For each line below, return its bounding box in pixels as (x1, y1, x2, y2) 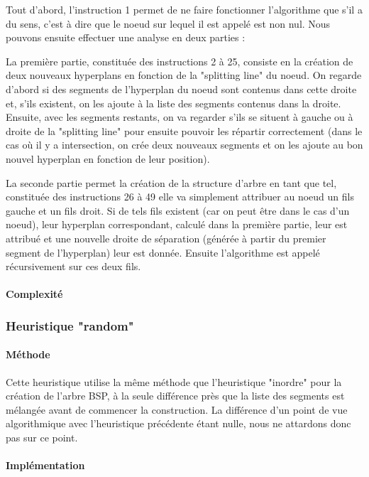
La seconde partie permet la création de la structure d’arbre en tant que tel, (6, 175, 337, 190)
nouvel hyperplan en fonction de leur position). (6, 151, 210, 166)
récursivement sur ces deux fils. (6, 259, 141, 274)
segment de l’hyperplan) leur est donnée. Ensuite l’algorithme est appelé (6, 245, 320, 259)
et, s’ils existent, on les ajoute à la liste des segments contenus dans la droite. (6, 95, 341, 110)
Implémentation (6, 458, 85, 473)
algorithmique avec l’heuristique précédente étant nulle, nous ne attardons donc (6, 416, 351, 431)
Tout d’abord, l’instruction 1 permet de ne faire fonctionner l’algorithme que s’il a (6, 2, 363, 16)
